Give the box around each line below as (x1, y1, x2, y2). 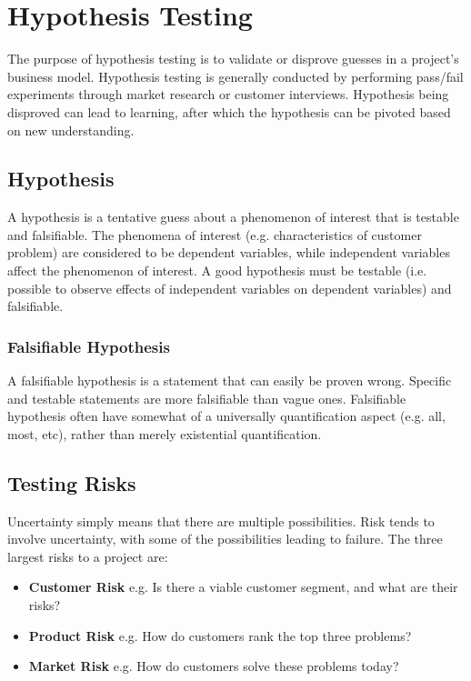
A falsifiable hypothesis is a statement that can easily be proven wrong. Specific (7, 371, 452, 390)
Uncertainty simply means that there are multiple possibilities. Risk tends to (7, 511, 435, 530)
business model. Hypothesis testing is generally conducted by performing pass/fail (7, 66, 464, 85)
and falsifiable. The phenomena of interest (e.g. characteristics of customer (7, 225, 422, 244)
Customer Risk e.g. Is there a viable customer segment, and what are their (28, 577, 458, 596)
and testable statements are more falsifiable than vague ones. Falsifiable (7, 388, 406, 407)
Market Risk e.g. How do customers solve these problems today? (28, 656, 399, 676)
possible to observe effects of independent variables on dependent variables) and (7, 278, 452, 297)
